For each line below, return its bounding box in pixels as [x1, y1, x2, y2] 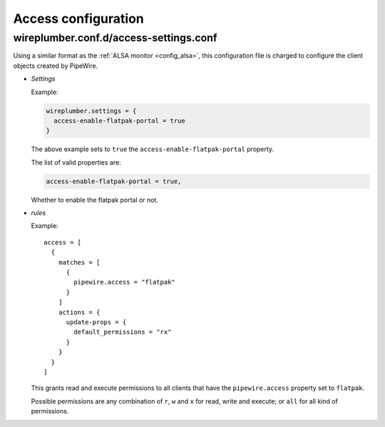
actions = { [58, 308, 101, 317]
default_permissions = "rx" [73, 328, 172, 336]
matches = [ [58, 258, 101, 267]
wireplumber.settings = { [46, 107, 137, 115]
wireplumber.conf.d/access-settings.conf [13, 31, 217, 44]
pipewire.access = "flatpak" [73, 278, 176, 287]
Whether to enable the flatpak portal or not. [31, 195, 158, 204]
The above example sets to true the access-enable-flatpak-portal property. [31, 145, 274, 153]
